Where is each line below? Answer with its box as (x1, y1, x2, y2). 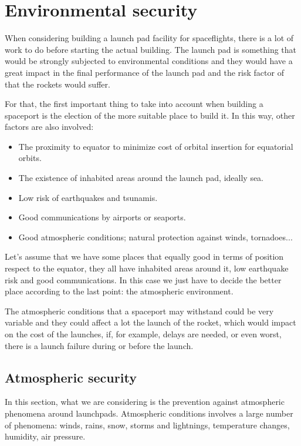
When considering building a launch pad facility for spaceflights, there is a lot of (5, 32, 294, 44)
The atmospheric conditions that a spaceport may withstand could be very (5, 304, 274, 317)
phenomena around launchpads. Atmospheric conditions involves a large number (5, 407, 293, 419)
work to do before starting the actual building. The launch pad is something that (5, 43, 296, 55)
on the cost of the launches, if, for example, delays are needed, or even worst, (5, 328, 282, 340)
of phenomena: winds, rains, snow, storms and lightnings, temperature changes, (5, 418, 290, 431)
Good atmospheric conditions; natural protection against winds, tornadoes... (18, 230, 293, 243)
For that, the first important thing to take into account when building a (5, 98, 263, 110)
